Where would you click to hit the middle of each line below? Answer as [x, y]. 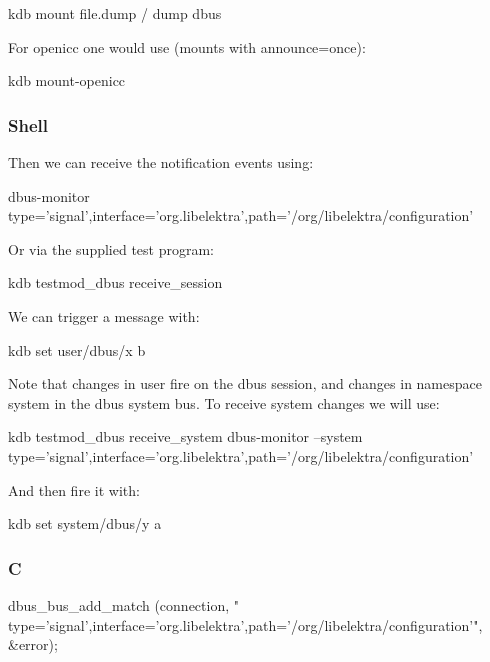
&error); [33, 644]
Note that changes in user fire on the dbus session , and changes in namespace [245, 383]
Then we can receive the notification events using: [161, 162]
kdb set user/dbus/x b [77, 349]
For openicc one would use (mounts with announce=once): [187, 46]
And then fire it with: [74, 489]
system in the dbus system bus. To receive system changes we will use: [224, 402]
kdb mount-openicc [67, 80]
